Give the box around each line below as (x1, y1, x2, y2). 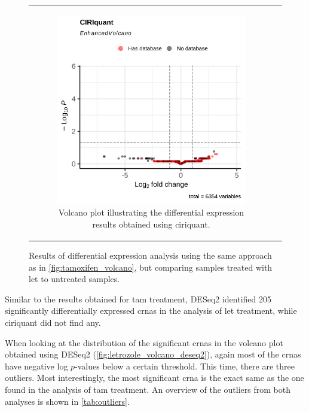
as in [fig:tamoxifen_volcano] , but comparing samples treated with (29, 260, 273, 273)
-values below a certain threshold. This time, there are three (75, 359, 295, 372)
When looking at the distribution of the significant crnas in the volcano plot (5, 336, 283, 349)
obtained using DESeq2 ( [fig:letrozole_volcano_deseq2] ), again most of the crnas (5, 348, 301, 360)
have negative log (5, 359, 68, 372)
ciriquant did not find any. (5, 316, 101, 328)
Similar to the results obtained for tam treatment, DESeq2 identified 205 (5, 292, 272, 305)
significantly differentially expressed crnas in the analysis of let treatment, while (5, 304, 297, 317)
